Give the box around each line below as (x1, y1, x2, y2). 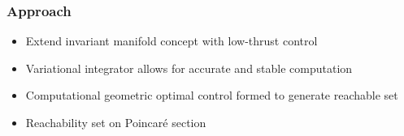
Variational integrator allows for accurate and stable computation (25, 59, 353, 76)
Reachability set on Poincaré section (25, 114, 206, 130)
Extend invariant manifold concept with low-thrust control (25, 32, 318, 49)
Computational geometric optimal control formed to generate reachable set (25, 87, 398, 104)
